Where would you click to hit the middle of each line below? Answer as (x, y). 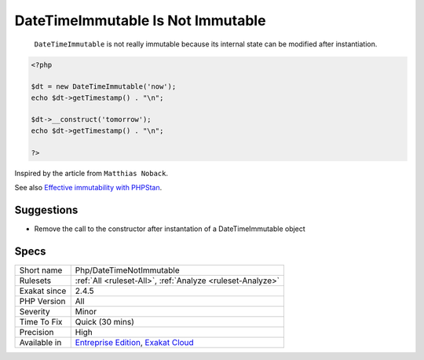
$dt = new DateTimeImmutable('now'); (104, 87)
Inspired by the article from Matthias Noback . (91, 173)
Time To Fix (41, 321)
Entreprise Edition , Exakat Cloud (134, 342)
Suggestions (46, 209)
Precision (37, 332)
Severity (35, 311)
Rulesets (35, 281)
